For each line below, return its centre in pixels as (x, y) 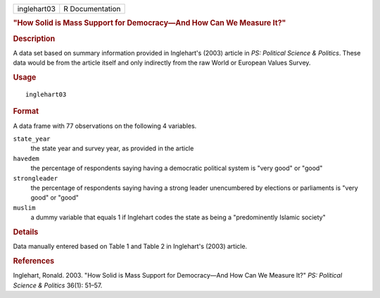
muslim (24, 208)
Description (34, 39)
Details (26, 232)
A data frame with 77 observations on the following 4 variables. (105, 126)
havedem (26, 158)
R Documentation (92, 9)
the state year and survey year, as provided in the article (112, 148)
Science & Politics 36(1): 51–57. (58, 285)
